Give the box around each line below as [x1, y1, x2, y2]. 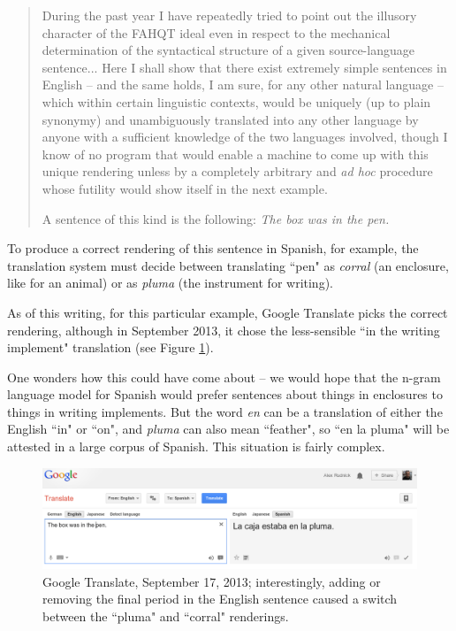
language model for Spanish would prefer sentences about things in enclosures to [7, 385, 443, 404]
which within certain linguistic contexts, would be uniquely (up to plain [42, 92, 431, 111]
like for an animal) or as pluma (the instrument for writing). [7, 273, 333, 292]
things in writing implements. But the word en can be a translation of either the [7, 402, 443, 420]
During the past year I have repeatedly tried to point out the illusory [42, 6, 417, 24]
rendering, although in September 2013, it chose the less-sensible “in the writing [7, 320, 440, 339]
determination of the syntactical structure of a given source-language [42, 41, 414, 59]
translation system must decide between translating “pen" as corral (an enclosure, [7, 256, 449, 274]
